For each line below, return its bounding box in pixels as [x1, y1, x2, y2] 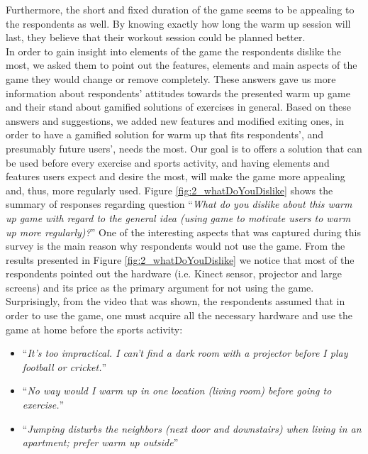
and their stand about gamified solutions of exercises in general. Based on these [6, 99, 351, 114]
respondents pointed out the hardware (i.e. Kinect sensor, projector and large [6, 266, 342, 281]
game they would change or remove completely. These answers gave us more [6, 71, 336, 86]
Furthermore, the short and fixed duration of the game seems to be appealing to [6, 2, 355, 16]
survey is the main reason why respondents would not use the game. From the [6, 238, 345, 253]
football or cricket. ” [22, 359, 107, 374]
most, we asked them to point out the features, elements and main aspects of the [6, 57, 357, 72]
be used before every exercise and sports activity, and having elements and [6, 155, 330, 170]
